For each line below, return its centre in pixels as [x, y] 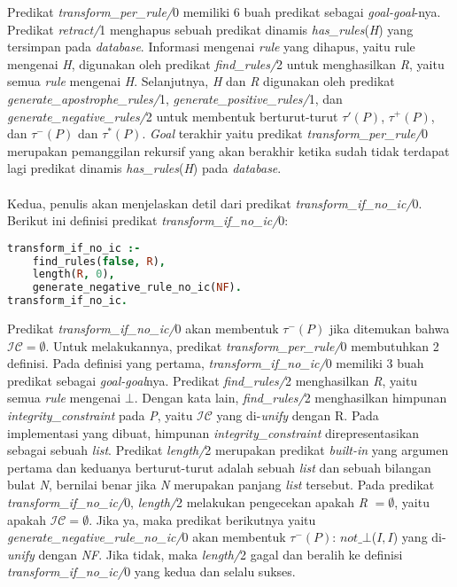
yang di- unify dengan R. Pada [298, 415]
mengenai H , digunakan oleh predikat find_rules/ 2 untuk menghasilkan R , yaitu [226, 63]
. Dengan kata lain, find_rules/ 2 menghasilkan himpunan [290, 398]
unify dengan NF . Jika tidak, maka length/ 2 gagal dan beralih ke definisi [205, 554]
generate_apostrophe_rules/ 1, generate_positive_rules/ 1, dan [175, 98]
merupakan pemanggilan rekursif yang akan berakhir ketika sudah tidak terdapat [228, 150]
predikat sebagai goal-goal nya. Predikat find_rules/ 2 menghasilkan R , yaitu [213, 380]
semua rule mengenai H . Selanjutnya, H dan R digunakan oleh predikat [201, 81]
